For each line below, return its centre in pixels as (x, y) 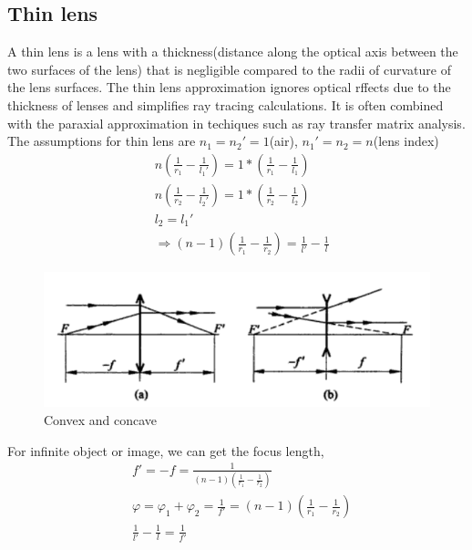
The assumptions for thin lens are (102, 141)
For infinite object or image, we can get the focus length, (166, 450)
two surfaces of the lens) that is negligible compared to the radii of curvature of (229, 69)
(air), (283, 141)
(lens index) (406, 141)
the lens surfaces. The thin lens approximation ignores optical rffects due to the (229, 87)
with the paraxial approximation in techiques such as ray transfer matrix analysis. (236, 123)
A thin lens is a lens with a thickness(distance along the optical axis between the (233, 52)
